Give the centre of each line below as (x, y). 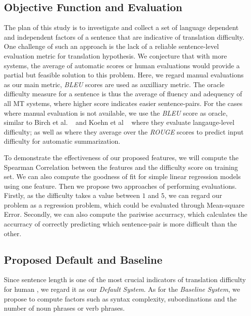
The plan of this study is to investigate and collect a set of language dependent (121, 27)
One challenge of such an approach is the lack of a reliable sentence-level (111, 46)
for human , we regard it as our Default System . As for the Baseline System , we (122, 289)
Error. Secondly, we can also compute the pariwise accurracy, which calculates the (126, 214)
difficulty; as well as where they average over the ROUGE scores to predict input (124, 131)
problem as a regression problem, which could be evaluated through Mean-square (124, 204)
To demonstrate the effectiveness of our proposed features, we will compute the (121, 157)
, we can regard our (193, 195)
